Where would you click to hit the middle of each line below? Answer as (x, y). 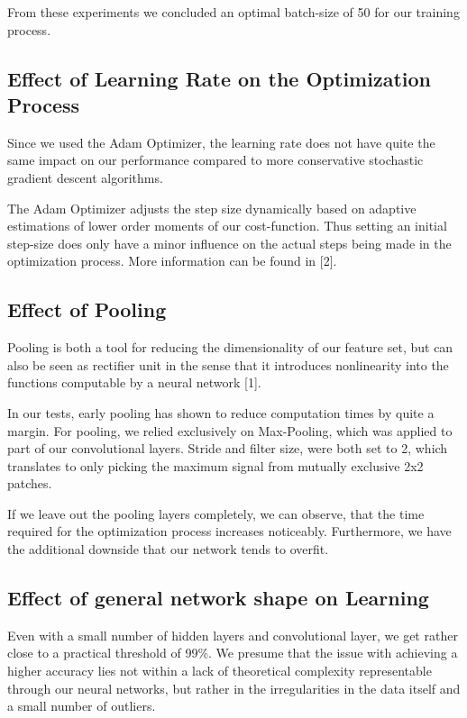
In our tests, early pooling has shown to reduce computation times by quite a (221, 412)
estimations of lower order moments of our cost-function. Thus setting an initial (227, 226)
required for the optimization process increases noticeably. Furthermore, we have (229, 531)
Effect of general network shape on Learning (218, 598)
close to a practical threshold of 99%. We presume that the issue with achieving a (233, 653)
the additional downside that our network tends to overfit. (168, 549)
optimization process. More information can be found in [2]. (172, 261)
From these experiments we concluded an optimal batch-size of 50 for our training (233, 12)
